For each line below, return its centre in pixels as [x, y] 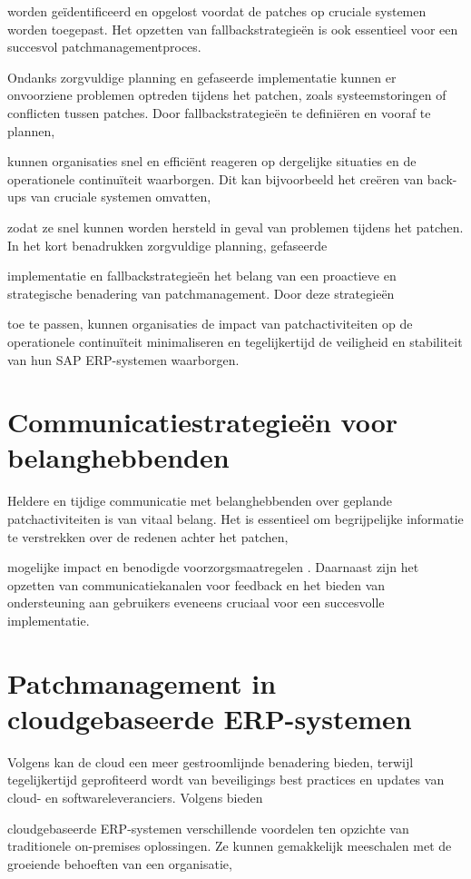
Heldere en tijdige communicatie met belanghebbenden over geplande [200, 501]
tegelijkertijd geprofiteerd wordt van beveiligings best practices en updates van [226, 780]
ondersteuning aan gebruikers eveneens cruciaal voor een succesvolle [196, 602]
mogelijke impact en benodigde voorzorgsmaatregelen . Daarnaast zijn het [213, 567]
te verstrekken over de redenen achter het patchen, [148, 536]
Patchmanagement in [142, 682]
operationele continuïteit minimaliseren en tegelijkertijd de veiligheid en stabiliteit [235, 341]
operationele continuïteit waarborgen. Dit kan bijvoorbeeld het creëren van [216, 178]
